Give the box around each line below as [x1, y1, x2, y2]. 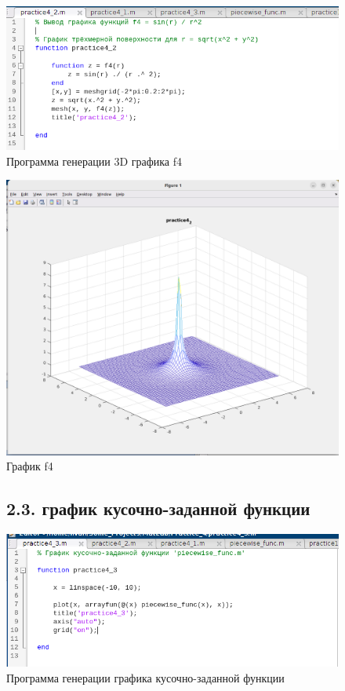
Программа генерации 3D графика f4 [6, 152, 183, 169]
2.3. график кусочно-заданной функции [6, 496, 310, 521]
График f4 [6, 458, 53, 474]
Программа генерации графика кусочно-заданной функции [6, 669, 285, 686]
